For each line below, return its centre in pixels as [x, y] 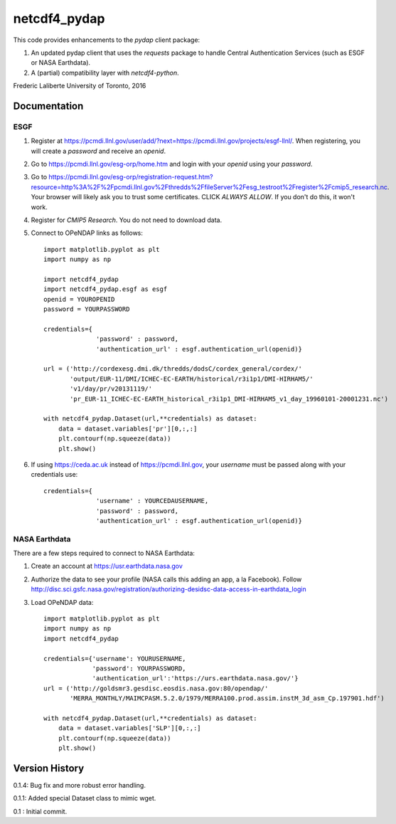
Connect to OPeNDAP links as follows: [87, 233]
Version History [49, 768]
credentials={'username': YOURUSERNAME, [115, 659]
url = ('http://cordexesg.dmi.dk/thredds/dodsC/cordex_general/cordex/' [173, 369]
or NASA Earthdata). [61, 63]
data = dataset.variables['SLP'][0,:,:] [130, 728]
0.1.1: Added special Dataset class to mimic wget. [85, 798]
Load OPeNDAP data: [62, 602]
